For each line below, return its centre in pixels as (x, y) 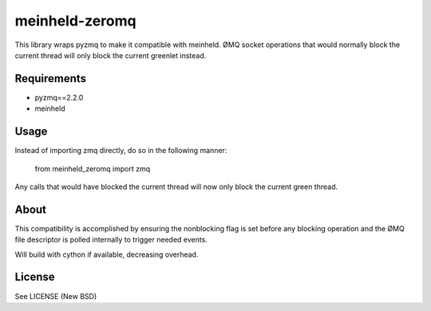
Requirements (51, 79)
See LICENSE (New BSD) (56, 296)
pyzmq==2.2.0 (59, 97)
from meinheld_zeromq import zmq (93, 168)
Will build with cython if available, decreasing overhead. (107, 254)
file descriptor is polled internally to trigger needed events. (111, 240)
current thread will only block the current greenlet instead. (111, 55)
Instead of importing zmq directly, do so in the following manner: (121, 151)
